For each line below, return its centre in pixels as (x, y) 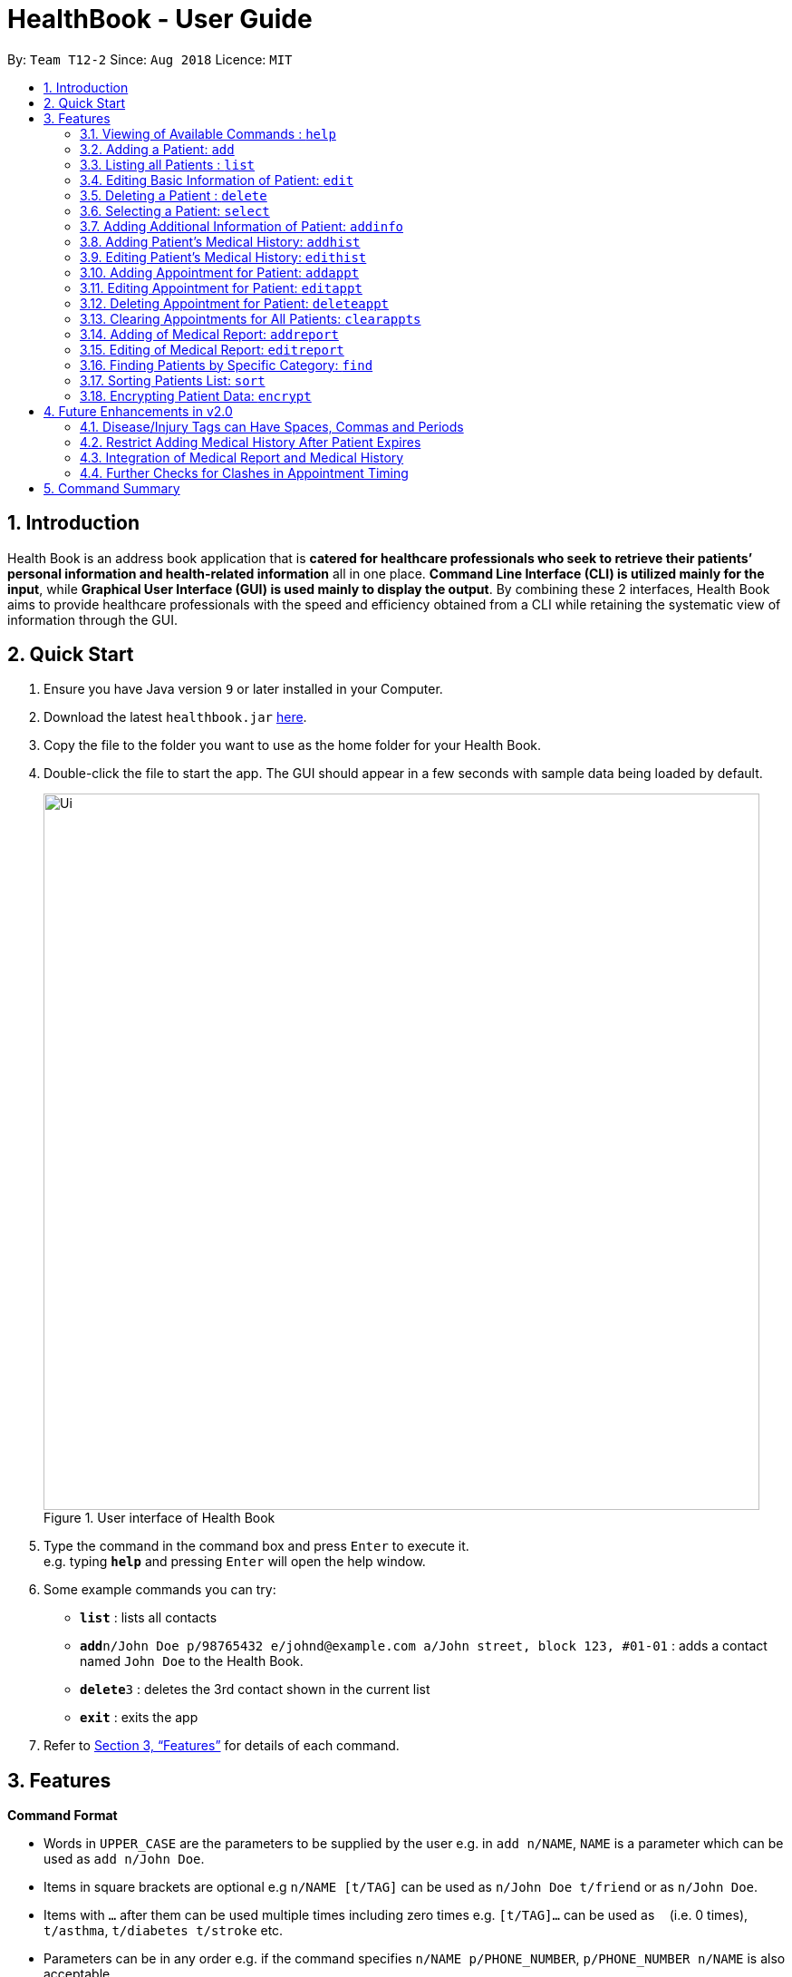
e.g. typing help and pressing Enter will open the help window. (235, 1562)
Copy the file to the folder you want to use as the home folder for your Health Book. (292, 745)
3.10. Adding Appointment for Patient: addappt (220, 272)
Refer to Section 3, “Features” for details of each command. (222, 1746)
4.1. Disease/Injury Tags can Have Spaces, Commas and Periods (272, 426)
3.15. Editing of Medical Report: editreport (212, 349)
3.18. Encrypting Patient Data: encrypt (196, 395)
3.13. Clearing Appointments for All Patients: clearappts (251, 318)
